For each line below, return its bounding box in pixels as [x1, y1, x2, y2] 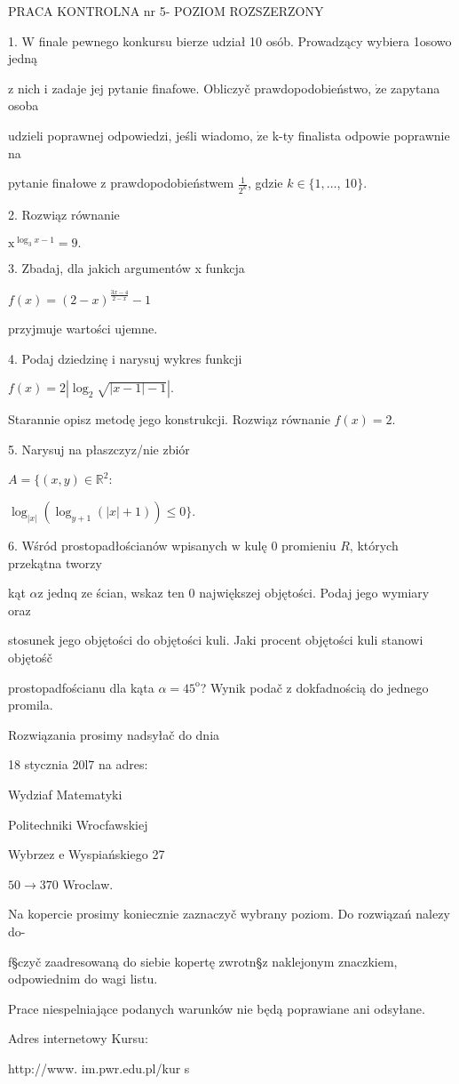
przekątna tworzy [8, 553, 102, 572]
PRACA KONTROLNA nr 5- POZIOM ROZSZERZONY [8, 2, 324, 20]
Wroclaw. [62, 874, 114, 893]
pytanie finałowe [8, 173, 97, 192]
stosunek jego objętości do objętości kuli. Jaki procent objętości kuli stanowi [8, 630, 423, 649]
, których [349, 536, 399, 554]
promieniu [281, 536, 336, 554]
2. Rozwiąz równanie [8, 205, 120, 224]
